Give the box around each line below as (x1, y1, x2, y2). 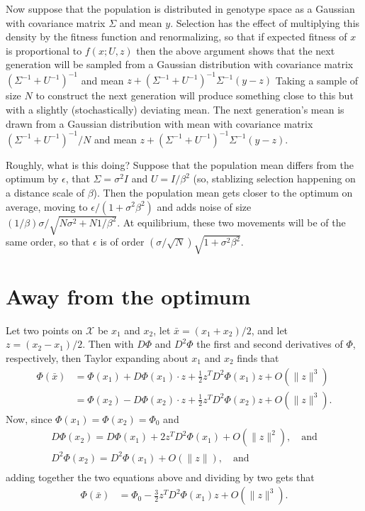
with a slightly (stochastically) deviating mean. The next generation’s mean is (6, 102, 344, 117)
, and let (251, 322, 288, 337)
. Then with (82, 336, 134, 351)
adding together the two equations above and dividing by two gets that (6, 469, 315, 484)
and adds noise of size (157, 199, 252, 214)
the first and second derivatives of (196, 336, 343, 351)
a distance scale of (6, 185, 84, 199)
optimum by (6, 171, 59, 186)
